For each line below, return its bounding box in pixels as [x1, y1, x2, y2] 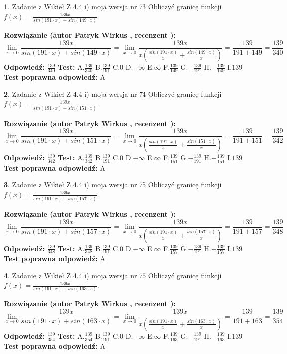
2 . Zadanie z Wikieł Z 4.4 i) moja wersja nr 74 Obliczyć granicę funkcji [4, 88, 222, 99]
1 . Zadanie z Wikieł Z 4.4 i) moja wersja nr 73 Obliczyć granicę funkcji [4, 1, 222, 11]
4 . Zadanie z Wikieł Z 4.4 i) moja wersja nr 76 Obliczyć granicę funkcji [4, 270, 222, 280]
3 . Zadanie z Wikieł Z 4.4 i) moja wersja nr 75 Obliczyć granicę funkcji [4, 179, 222, 190]
